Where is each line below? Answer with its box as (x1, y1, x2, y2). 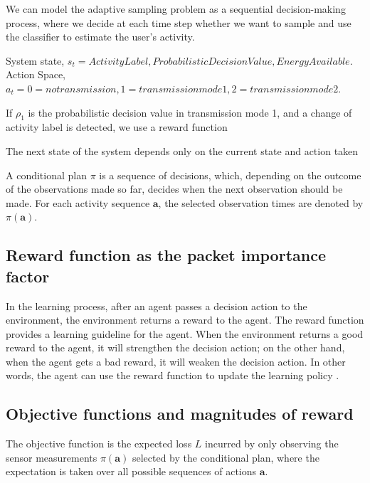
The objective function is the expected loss (6, 436, 192, 451)
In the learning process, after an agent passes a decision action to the (6, 298, 307, 313)
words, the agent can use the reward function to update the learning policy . (6, 368, 339, 383)
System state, (6, 53, 65, 68)
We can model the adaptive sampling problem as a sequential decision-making (6, 1, 346, 16)
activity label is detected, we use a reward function (6, 120, 228, 134)
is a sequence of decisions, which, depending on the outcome (99, 167, 361, 182)
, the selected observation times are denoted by (158, 195, 364, 210)
